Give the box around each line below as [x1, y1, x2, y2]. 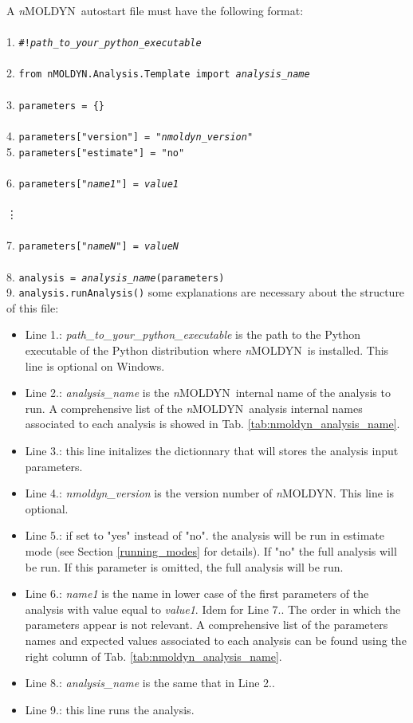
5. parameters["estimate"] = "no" [6, 143, 185, 159]
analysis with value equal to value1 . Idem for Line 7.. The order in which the [25, 600, 401, 617]
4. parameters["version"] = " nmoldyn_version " [6, 127, 254, 143]
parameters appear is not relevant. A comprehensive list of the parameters [25, 616, 388, 633]
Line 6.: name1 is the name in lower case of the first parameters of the [25, 585, 369, 602]
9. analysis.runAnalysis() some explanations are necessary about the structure [6, 284, 405, 301]
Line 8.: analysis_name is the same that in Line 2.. [25, 674, 275, 691]
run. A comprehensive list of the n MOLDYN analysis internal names [25, 399, 363, 416]
